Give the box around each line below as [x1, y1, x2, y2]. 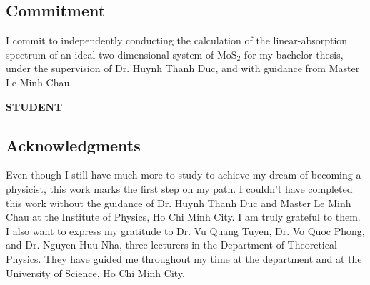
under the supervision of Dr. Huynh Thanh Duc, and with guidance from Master [6, 61, 360, 76]
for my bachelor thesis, [244, 46, 344, 61]
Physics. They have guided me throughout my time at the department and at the [6, 251, 362, 266]
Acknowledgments [6, 134, 141, 156]
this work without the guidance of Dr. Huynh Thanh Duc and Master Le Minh [6, 195, 351, 210]
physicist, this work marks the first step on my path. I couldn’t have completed [6, 181, 353, 196]
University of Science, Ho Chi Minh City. [6, 265, 185, 280]
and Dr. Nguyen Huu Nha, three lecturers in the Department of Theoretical [6, 237, 337, 252]
